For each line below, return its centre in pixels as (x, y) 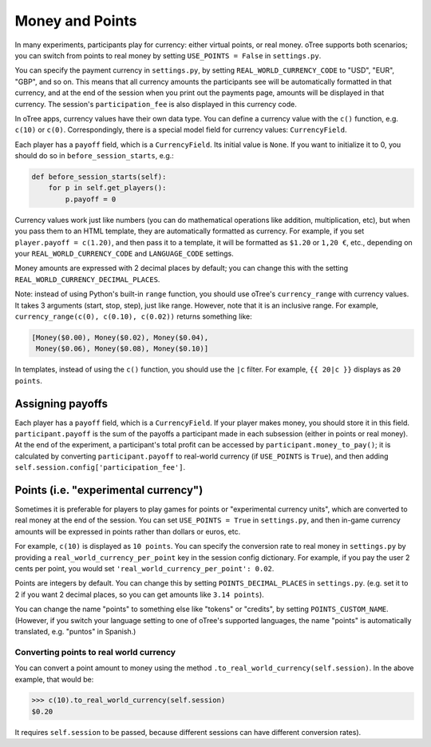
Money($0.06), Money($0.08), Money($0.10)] (123, 349)
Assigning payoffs (61, 403)
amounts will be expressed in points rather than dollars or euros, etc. (128, 531)
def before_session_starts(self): (99, 177)
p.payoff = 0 (91, 199)
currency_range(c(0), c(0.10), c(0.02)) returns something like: (133, 316)
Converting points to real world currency (95, 652)
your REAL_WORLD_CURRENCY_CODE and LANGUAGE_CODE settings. (125, 253)
